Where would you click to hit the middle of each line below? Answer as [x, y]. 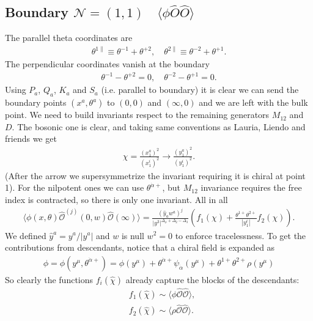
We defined [26, 235]
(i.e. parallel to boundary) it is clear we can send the [200, 90]
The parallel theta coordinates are [69, 38]
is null [133, 235]
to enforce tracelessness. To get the [241, 235]
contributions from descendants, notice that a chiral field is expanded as [140, 247]
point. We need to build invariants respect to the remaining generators [137, 115]
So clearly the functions [49, 279]
